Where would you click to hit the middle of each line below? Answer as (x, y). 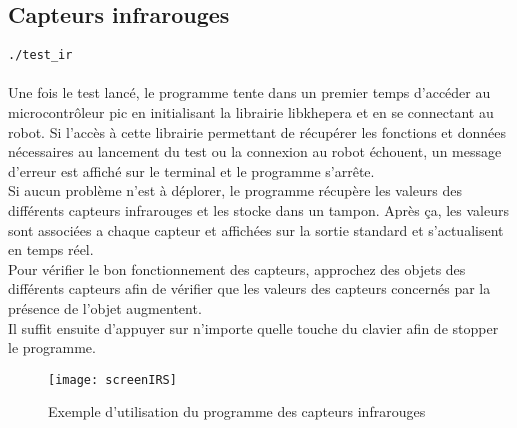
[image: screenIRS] (112, 379)
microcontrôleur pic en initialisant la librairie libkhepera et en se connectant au (251, 112)
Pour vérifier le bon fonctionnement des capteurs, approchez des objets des (237, 268)
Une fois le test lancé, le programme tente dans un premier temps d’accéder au (249, 92)
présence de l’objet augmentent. (105, 307)
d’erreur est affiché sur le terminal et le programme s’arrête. (191, 170)
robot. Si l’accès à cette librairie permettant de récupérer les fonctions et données (257, 131)
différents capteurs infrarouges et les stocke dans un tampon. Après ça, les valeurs (258, 210)
